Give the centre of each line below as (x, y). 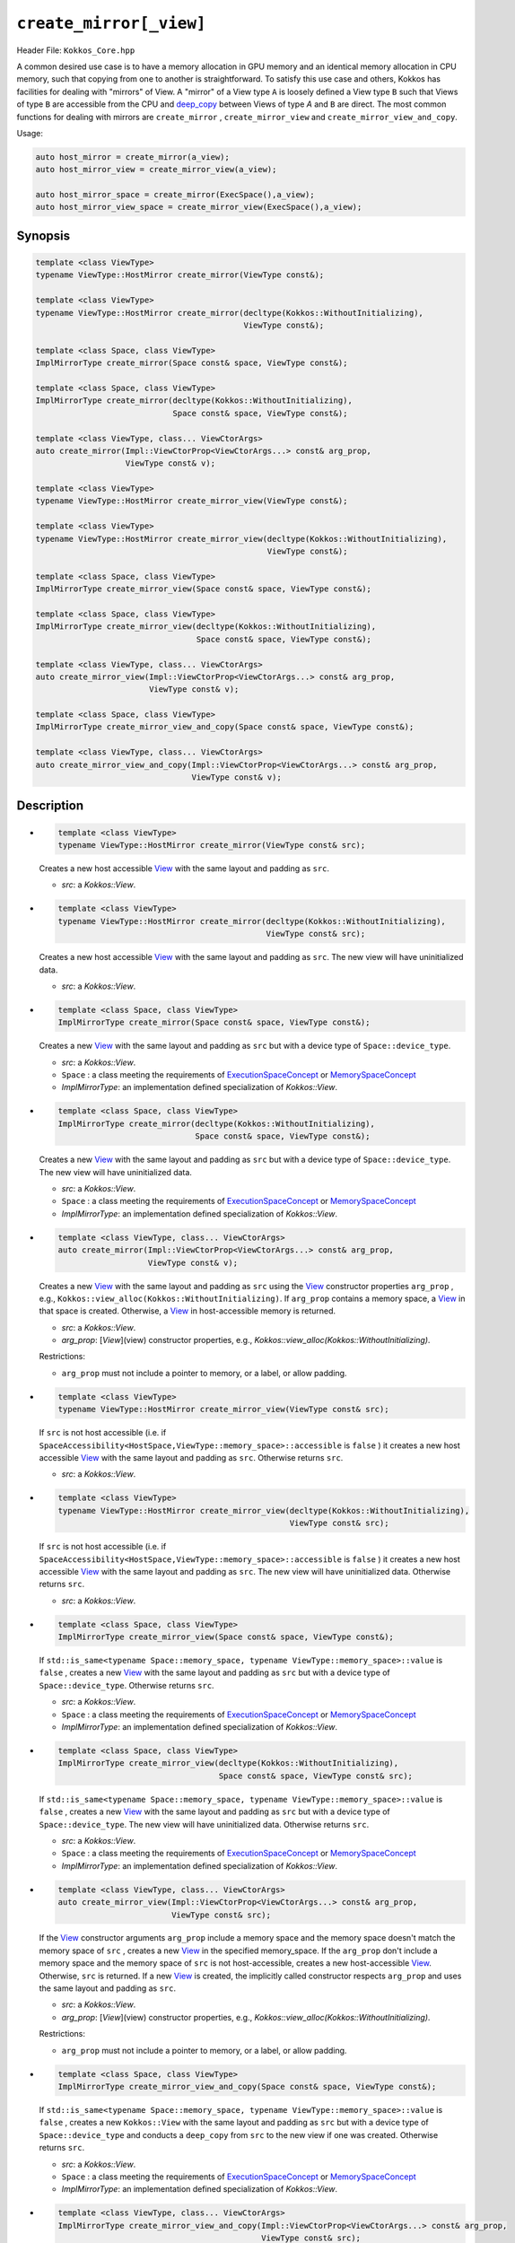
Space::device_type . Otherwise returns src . (127, 1685)
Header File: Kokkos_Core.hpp (76, 50)
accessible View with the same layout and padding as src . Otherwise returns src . (191, 1458)
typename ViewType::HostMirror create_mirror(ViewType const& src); (212, 845)
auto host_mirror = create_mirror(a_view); (133, 157)
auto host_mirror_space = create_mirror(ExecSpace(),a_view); (175, 195)
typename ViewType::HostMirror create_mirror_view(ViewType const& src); (223, 1410)
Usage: (30, 133)
